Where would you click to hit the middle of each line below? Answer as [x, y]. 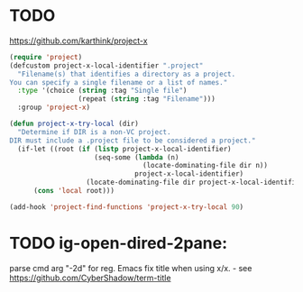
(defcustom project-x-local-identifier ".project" [106, 65]
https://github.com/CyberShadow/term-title [90, 278]
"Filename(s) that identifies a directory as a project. [127, 74]
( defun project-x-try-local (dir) [74, 124]
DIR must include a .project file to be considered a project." [133, 141]
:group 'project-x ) [54, 108]
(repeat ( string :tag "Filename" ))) [147, 99]
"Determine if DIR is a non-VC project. [94, 132]
